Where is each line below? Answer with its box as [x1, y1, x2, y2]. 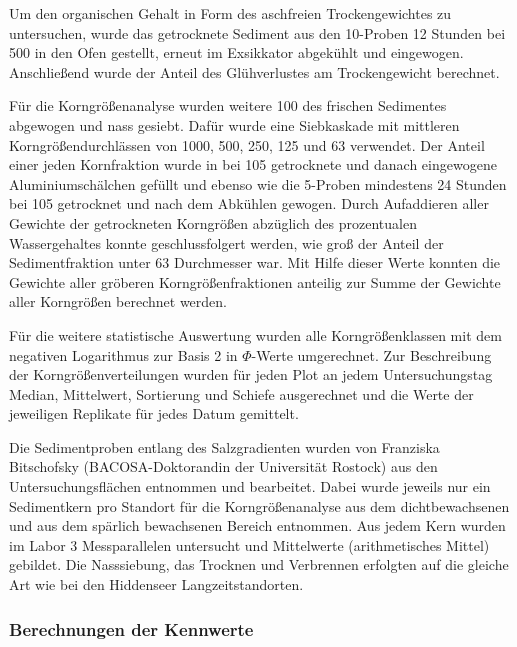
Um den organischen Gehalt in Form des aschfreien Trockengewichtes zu [9, 3, 452, 23]
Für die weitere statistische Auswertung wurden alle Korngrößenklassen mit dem [9, 324, 502, 345]
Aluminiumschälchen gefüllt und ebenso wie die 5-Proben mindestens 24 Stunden [9, 173, 507, 194]
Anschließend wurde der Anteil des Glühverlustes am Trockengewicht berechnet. [9, 61, 500, 82]
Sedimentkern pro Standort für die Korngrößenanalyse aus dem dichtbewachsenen [9, 495, 510, 516]
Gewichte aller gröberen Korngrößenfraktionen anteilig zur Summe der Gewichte [9, 271, 501, 292]
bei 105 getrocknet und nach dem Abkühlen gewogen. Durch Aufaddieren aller [9, 193, 489, 214]
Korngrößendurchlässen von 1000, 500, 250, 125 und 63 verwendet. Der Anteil [9, 134, 485, 155]
